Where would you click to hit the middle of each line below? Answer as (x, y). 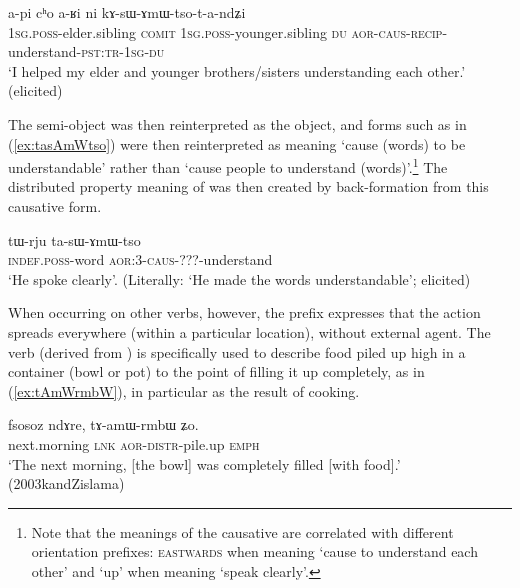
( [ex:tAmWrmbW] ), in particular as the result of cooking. (184, 390)
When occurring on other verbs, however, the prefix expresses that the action (244, 312)
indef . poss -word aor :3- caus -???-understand (140, 259)
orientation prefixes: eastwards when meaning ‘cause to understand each (254, 551)
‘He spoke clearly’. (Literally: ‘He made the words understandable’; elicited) (239, 278)
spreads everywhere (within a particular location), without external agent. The (249, 331)
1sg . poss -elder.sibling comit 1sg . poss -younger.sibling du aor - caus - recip (225, 31)
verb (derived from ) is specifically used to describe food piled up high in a (237, 351)
